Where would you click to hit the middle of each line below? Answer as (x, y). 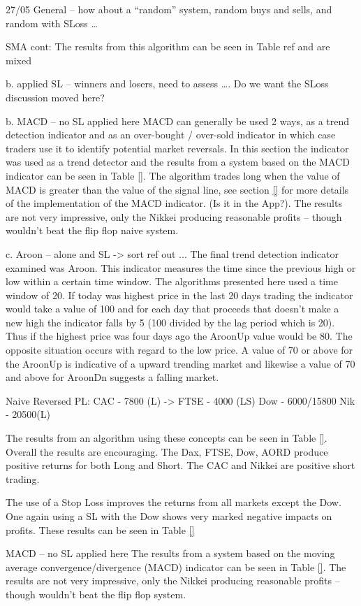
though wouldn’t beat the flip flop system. (96, 594)
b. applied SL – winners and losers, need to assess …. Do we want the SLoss (167, 84)
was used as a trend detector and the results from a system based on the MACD (178, 162)
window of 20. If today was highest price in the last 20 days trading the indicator (179, 295)
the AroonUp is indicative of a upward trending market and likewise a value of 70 (180, 363)
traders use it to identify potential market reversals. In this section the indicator (177, 148)
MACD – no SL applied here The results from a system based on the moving (170, 553)
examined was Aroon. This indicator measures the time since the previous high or (181, 267)
